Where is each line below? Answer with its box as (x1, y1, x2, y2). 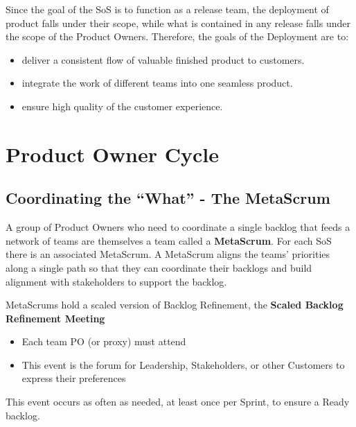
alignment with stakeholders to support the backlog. (6, 274, 227, 288)
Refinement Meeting (6, 311, 105, 325)
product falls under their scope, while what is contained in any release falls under (6, 15, 350, 30)
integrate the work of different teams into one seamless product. (21, 76, 293, 90)
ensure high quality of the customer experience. (21, 98, 223, 113)
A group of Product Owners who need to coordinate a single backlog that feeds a (6, 220, 350, 234)
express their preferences (21, 371, 126, 385)
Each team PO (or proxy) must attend (21, 334, 186, 349)
